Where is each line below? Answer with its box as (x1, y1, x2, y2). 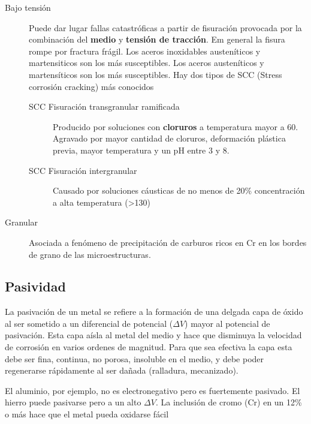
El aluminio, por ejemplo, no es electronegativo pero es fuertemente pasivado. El (5, 384, 300, 396)
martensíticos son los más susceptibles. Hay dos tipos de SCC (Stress (29, 68, 282, 80)
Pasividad (5, 277, 66, 296)
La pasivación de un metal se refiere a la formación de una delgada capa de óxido (5, 305, 303, 318)
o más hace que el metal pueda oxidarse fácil (5, 408, 169, 420)
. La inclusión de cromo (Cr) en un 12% (155, 396, 302, 408)
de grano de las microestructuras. (29, 248, 151, 260)
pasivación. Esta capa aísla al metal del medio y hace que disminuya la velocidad (5, 329, 302, 341)
